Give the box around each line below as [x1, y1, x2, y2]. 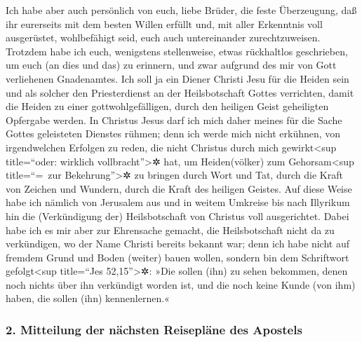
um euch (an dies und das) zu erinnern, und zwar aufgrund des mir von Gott [6, 57, 337, 72]
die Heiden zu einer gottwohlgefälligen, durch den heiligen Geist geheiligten [6, 99, 329, 114]
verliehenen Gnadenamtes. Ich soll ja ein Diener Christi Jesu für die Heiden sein [6, 71, 349, 85]
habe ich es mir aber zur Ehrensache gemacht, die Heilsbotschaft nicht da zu [6, 222, 335, 237]
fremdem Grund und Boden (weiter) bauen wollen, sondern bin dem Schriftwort [6, 249, 349, 264]
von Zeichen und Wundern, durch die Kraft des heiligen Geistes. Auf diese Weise [6, 181, 352, 196]
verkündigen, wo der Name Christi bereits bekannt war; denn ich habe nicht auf [6, 236, 349, 251]
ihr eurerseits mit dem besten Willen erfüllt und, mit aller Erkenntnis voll [6, 16, 323, 31]
